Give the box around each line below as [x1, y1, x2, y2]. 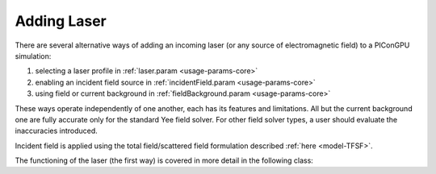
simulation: [15, 51, 52, 60]
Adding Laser [15, 12, 107, 30]
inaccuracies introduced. [15, 126, 99, 136]
